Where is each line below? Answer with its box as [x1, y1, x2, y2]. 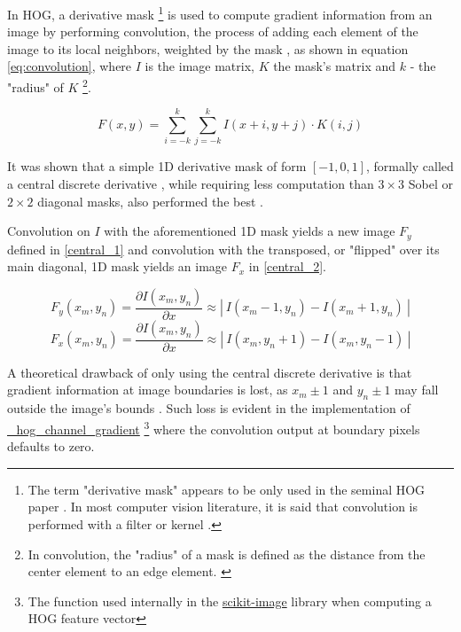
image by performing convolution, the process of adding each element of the [7, 22, 418, 41]
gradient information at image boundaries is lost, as [7, 380, 288, 399]
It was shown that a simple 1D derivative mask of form [7, 157, 307, 176]
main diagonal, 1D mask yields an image [7, 257, 228, 276]
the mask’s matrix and [273, 57, 396, 75]
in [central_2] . [248, 257, 326, 276]
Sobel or [408, 175, 453, 192]
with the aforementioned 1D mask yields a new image [104, 222, 395, 240]
